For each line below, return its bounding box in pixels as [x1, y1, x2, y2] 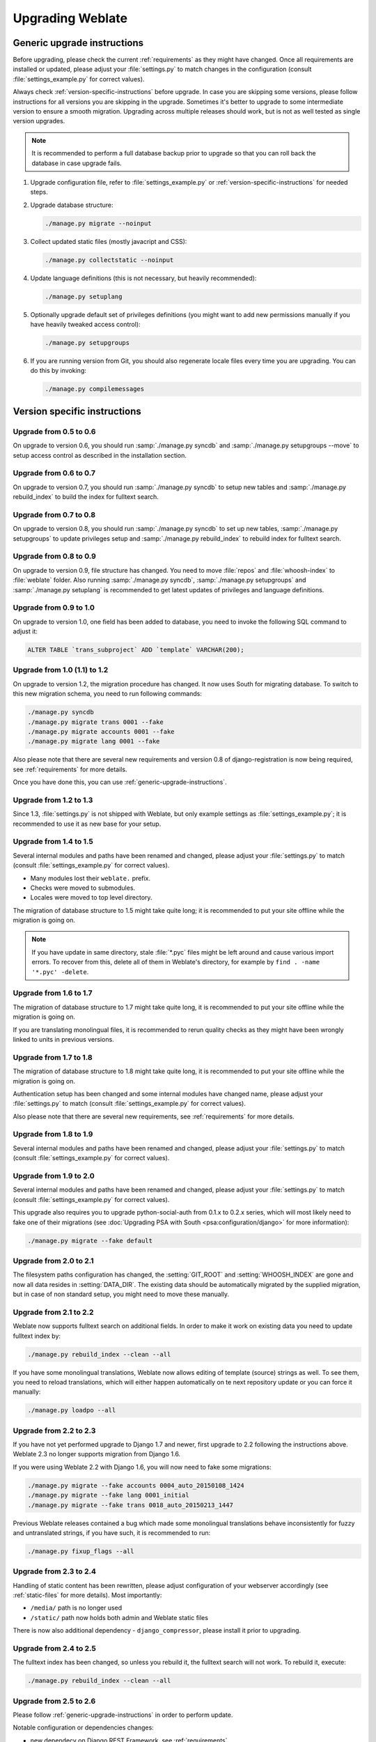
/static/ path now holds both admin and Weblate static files [30, 1613, 209, 1621]
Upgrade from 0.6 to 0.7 [13, 468, 95, 478]
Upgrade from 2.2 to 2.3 [13, 1426, 96, 1435]
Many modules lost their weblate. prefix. [30, 874, 151, 882]
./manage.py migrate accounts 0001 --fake [27, 727, 175, 735]
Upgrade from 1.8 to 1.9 [13, 1130, 93, 1139]
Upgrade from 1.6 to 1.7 [13, 988, 93, 998]
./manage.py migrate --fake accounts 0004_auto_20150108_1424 [27, 1481, 244, 1489]
